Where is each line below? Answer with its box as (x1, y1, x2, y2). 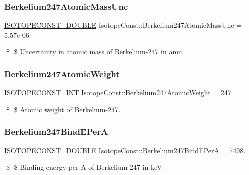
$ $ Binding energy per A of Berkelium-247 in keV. (6, 162, 164, 172)
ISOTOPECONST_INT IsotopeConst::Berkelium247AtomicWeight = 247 (4, 87, 231, 98)
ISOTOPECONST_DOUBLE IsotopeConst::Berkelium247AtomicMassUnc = (4, 20, 242, 30)
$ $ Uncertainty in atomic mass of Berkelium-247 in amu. (6, 46, 184, 57)
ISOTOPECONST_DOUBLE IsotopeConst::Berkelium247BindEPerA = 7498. (4, 145, 246, 155)
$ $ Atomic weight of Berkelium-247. (6, 104, 121, 114)
